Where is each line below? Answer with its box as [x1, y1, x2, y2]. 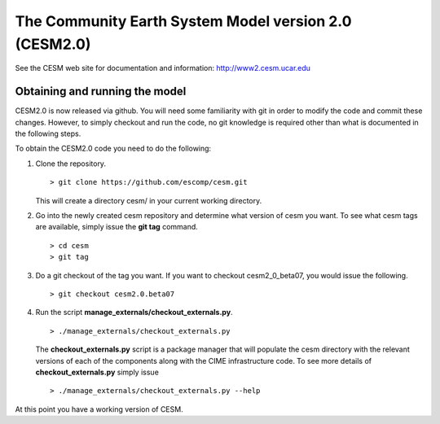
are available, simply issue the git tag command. [35, 222, 199, 232]
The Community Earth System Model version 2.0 [15, 12, 352, 30]
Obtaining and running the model [15, 85, 187, 98]
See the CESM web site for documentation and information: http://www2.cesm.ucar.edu [15, 63, 311, 73]
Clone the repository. [35, 159, 106, 168]
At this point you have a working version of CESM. [15, 404, 183, 414]
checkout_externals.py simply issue [35, 367, 159, 377]
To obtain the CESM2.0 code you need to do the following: [15, 143, 212, 154]
